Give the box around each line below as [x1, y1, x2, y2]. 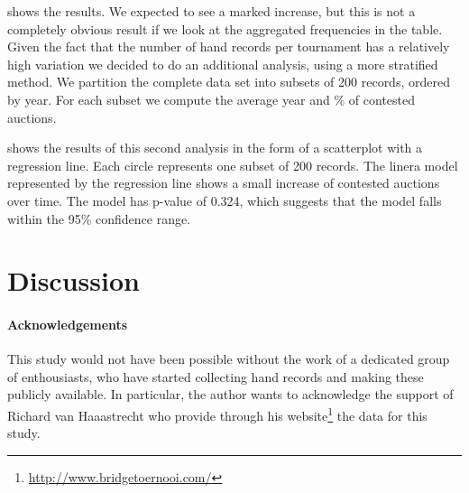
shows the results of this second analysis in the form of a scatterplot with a [7, 138, 423, 157]
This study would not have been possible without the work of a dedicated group [7, 349, 450, 368]
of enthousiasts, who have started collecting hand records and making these [7, 367, 424, 386]
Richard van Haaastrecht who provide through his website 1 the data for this [7, 404, 428, 424]
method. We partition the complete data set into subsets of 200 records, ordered [7, 72, 450, 91]
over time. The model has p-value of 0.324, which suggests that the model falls [7, 191, 442, 209]
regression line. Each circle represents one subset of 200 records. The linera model [7, 155, 458, 174]
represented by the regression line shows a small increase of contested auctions [7, 173, 440, 192]
